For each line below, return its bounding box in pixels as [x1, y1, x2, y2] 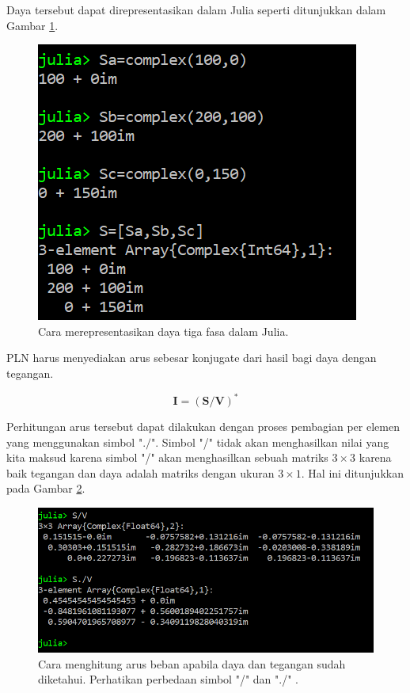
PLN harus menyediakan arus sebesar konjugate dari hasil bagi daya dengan [6, 349, 377, 366]
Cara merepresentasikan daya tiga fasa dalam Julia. [38, 322, 289, 339]
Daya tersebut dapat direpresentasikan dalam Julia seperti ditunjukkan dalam [6, 2, 386, 17]
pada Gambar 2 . [6, 480, 85, 497]
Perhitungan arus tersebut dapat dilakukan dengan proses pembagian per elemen [6, 418, 400, 435]
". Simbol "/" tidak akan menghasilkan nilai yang [151, 433, 389, 450]
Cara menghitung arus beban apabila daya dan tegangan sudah [38, 655, 346, 672]
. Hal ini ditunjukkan [301, 464, 404, 481]
